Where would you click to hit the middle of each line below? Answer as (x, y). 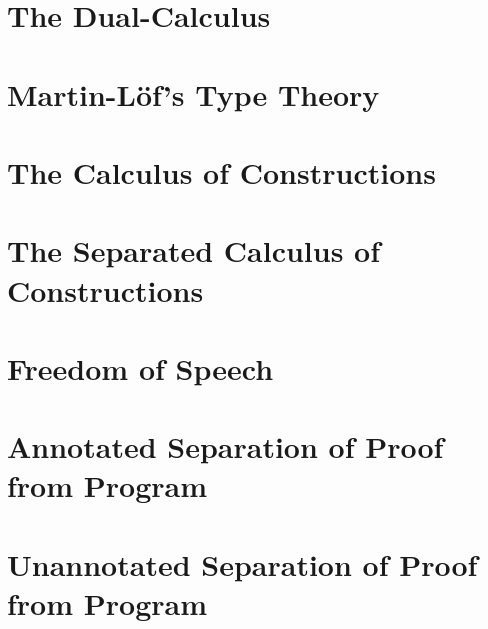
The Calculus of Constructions (221, 171)
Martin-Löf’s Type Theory (193, 93)
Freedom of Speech (140, 367)
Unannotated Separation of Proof (242, 563)
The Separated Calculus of (194, 250)
